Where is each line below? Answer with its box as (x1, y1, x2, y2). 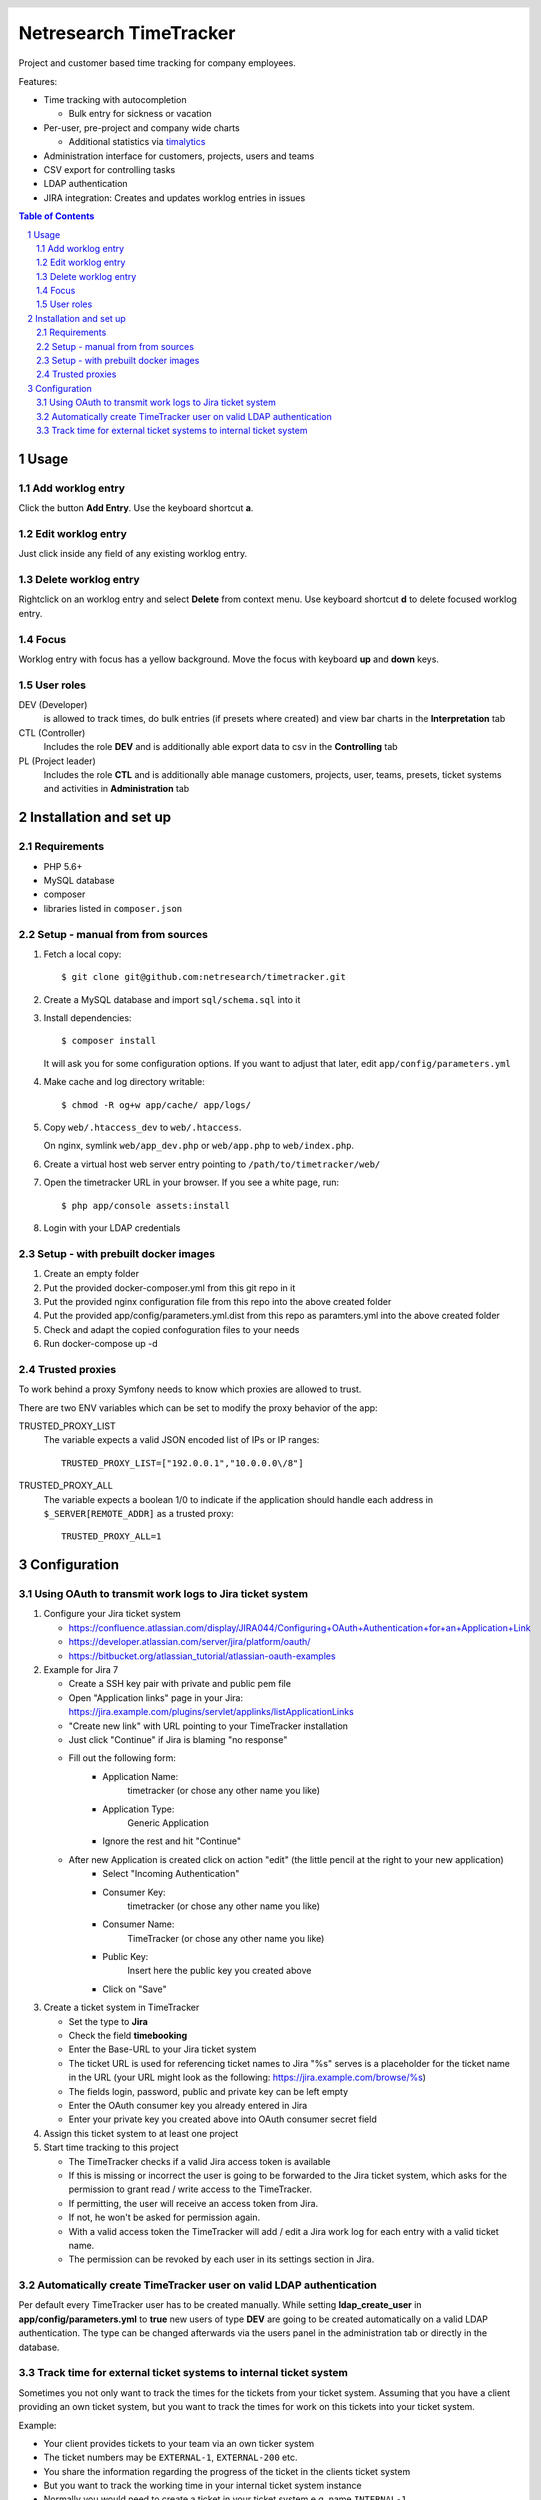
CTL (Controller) (18, 726, 86, 739)
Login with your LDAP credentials (43, 1221, 181, 1234)
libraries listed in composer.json (43, 902, 183, 914)
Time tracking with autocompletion (43, 93, 187, 105)
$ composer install (61, 1035, 157, 1047)
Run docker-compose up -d (43, 1338, 159, 1350)
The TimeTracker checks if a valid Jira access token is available (68, 2155, 331, 2167)
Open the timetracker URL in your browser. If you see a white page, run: (43, 1176, 340, 1189)
